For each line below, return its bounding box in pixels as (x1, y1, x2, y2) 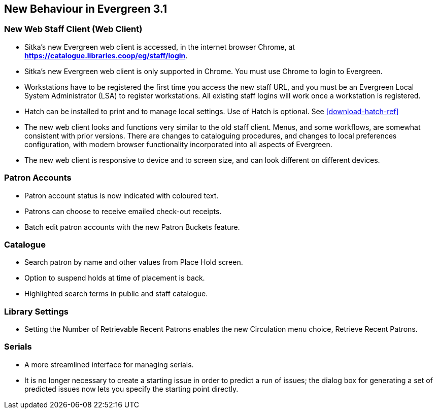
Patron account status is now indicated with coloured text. (24, 191, 219, 200)
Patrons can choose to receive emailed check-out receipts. (24, 206, 222, 216)
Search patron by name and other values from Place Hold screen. (24, 258, 243, 267)
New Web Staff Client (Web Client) (4, 24, 143, 35)
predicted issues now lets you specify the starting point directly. (24, 384, 239, 393)
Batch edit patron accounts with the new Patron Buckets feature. (24, 222, 240, 231)
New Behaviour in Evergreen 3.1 (4, 3, 167, 15)
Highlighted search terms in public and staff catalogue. (24, 289, 208, 298)
